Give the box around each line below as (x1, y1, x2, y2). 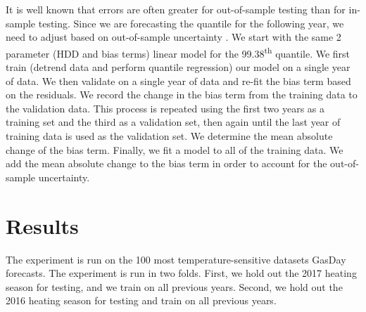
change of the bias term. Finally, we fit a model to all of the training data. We (6, 142, 343, 157)
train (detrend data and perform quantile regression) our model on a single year (6, 60, 351, 74)
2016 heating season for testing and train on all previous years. (6, 293, 277, 308)
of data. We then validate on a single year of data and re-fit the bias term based (6, 73, 351, 88)
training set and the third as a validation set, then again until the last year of (6, 115, 341, 129)
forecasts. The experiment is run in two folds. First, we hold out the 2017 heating (6, 266, 357, 280)
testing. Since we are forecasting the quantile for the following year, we (38, 15, 344, 30)
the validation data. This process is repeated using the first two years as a (6, 100, 325, 115)
